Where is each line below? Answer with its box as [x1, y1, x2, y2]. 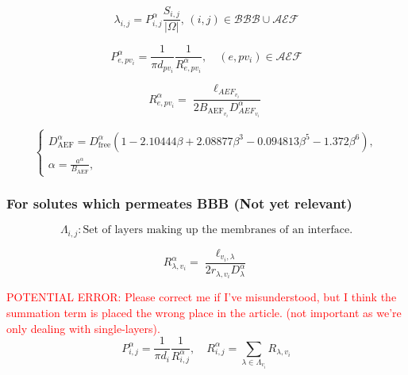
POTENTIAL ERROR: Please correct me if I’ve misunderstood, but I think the [6, 289, 397, 305]
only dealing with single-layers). [6, 320, 160, 336]
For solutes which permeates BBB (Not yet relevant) [6, 193, 352, 213]
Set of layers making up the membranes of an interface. [83, 224, 353, 236]
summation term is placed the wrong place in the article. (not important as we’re [6, 304, 402, 320]
